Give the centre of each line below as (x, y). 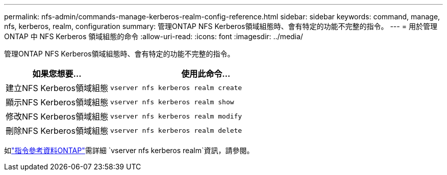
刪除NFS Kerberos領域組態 (57, 131)
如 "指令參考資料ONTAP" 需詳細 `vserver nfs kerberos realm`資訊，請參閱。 (129, 150)
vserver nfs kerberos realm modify (176, 116)
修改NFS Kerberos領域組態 (57, 116)
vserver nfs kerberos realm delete (176, 130)
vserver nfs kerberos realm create (176, 87)
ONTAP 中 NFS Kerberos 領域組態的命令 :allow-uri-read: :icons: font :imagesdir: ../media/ (154, 36)
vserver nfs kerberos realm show (172, 102)
